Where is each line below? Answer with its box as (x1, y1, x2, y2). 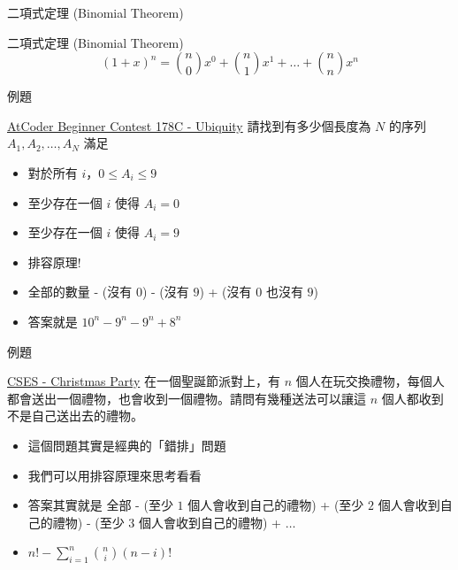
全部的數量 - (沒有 (27, 282, 133, 301)
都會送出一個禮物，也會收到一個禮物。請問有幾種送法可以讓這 (7, 389, 366, 407)
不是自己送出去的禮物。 (7, 406, 143, 425)
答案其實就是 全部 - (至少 (27, 496, 173, 514)
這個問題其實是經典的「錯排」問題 (27, 435, 226, 454)
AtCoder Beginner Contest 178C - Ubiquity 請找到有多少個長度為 (7, 116, 371, 135)
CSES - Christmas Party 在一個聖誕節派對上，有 (7, 372, 281, 390)
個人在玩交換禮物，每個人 (295, 372, 445, 390)
